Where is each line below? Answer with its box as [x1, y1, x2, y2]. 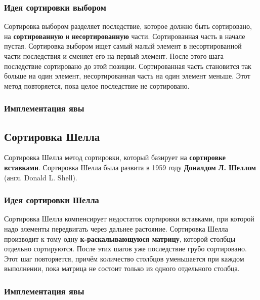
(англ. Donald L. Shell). [4, 172, 77, 182]
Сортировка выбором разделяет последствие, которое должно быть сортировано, [4, 21, 252, 31]
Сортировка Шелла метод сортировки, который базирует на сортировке [4, 152, 226, 163]
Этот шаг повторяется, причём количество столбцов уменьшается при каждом [4, 253, 244, 264]
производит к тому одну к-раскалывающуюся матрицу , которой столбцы [4, 233, 236, 244]
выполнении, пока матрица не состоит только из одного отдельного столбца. [4, 263, 240, 274]
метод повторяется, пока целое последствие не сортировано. [4, 80, 190, 91]
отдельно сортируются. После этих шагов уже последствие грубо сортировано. [4, 243, 247, 254]
